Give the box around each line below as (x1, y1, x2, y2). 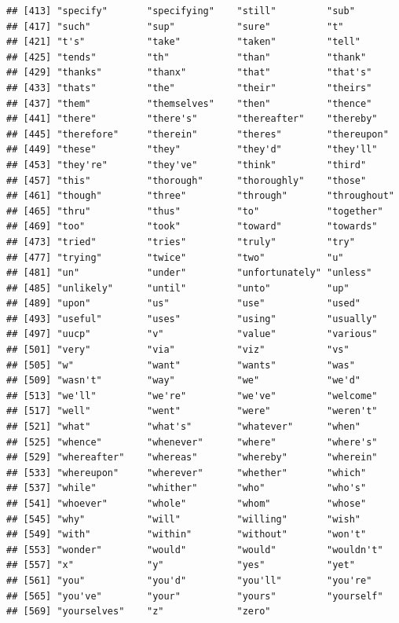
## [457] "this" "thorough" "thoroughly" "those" (6, 174, 367, 186)
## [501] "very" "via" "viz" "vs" (6, 344, 350, 356)
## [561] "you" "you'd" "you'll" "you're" (6, 574, 372, 586)
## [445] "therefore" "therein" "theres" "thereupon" (6, 128, 389, 140)
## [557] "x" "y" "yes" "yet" (6, 559, 355, 571)
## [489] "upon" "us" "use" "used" (6, 298, 361, 310)
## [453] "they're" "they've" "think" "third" (6, 159, 367, 170)
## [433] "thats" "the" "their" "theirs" (6, 82, 372, 93)
